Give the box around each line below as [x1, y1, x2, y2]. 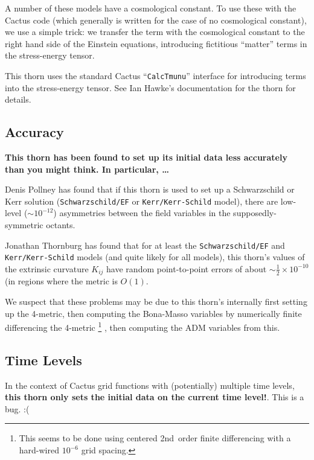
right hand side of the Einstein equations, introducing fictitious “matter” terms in [5, 37, 307, 50]
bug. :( [5, 402, 30, 415]
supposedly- [233, 206, 277, 219]
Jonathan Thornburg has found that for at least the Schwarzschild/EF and [5, 238, 285, 251]
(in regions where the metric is [5, 275, 118, 287]
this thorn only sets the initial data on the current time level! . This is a [5, 391, 304, 403]
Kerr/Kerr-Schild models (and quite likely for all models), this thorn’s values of [5, 251, 305, 263]
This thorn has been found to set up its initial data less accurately [5, 151, 287, 164]
